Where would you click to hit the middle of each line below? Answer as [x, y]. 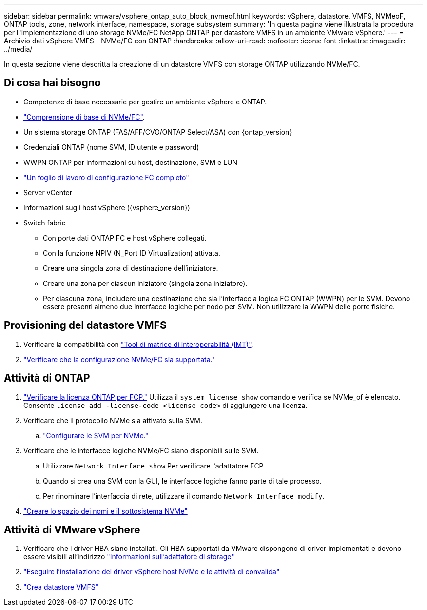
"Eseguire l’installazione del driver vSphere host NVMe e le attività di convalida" [152, 572]
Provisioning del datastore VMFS [85, 325]
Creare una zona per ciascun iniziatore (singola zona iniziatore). [145, 283]
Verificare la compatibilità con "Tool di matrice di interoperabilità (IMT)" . [138, 344]
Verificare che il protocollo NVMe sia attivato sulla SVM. [113, 420]
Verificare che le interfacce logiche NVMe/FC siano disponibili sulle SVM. [141, 450]
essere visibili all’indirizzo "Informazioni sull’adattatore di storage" [129, 557]
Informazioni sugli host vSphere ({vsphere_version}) [107, 207]
